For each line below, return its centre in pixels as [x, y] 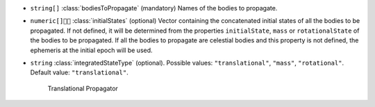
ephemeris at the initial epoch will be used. [91, 50]
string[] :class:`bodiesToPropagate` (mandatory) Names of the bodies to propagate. [154, 8]
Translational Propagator [83, 88]
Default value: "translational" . [79, 72]
